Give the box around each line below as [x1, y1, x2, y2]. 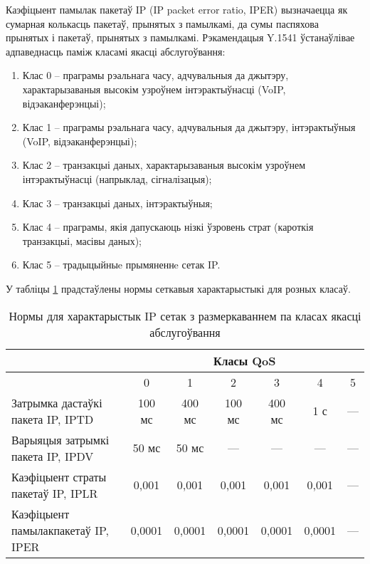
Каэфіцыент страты [11, 468, 107, 485]
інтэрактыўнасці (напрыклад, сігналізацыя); [22, 171, 212, 186]
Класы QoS [213, 352, 276, 369]
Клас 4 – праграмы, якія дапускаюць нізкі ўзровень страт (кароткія [22, 219, 314, 234]
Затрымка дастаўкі [11, 394, 102, 411]
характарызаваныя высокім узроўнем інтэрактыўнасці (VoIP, [22, 81, 286, 96]
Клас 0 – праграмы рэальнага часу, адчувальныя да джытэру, [22, 68, 289, 83]
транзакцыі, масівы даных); [22, 233, 142, 248]
